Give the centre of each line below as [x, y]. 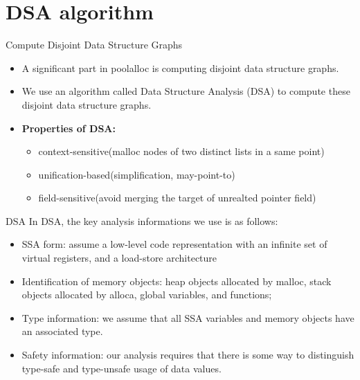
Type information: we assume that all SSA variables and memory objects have [188, 317]
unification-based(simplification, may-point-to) [137, 174]
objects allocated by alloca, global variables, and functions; [147, 295]
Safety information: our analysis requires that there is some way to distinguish [188, 355]
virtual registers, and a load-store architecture [119, 258]
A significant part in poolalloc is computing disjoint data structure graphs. [180, 67]
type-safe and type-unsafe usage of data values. [121, 368]
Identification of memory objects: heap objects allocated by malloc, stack [177, 281]
